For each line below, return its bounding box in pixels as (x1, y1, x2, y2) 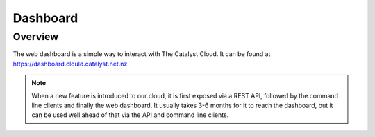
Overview (12, 30, 59, 43)
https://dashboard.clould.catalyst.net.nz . (12, 60, 130, 68)
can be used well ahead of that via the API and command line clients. (31, 111, 229, 119)
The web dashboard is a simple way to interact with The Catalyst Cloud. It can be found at (12, 50, 271, 58)
